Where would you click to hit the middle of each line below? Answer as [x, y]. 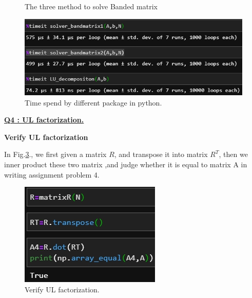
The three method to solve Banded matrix [91, 6]
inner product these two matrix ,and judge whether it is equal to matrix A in [126, 164]
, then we [233, 154]
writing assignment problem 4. [52, 174]
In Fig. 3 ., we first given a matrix [55, 154]
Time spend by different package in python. [93, 102]
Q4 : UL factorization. [44, 120]
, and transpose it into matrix [161, 154]
